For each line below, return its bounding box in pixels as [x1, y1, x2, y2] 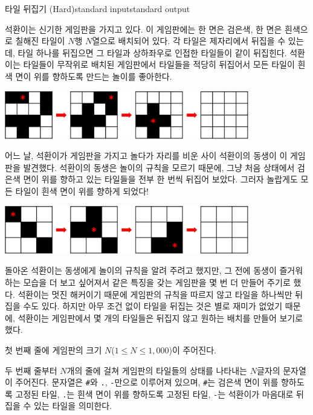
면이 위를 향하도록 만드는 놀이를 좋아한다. [15, 69, 172, 82]
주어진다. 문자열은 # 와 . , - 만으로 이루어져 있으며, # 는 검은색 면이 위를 [15, 376, 279, 388]
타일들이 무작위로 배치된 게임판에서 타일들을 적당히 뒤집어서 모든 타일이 [23, 58, 295, 71]
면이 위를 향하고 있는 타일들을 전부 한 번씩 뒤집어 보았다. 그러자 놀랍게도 [23, 173, 298, 185]
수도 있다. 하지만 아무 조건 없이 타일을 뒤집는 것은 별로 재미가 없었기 [23, 300, 283, 312]
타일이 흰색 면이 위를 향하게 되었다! [15, 185, 149, 198]
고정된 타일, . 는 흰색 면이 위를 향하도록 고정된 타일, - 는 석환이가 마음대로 [15, 387, 294, 400]
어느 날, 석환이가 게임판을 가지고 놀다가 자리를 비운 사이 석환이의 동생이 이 [5, 149, 288, 162]
